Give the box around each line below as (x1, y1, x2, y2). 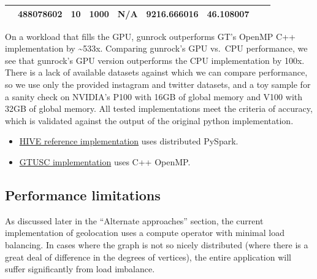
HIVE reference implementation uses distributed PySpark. (19, 135, 239, 147)
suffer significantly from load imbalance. (5, 262, 155, 275)
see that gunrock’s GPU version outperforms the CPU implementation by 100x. (5, 53, 305, 66)
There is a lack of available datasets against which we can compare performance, (5, 66, 308, 79)
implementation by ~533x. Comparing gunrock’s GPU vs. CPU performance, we (5, 42, 308, 55)
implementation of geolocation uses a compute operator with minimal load (5, 226, 285, 239)
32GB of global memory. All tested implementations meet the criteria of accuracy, (5, 102, 313, 115)
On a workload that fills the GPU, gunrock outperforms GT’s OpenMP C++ (5, 29, 296, 42)
